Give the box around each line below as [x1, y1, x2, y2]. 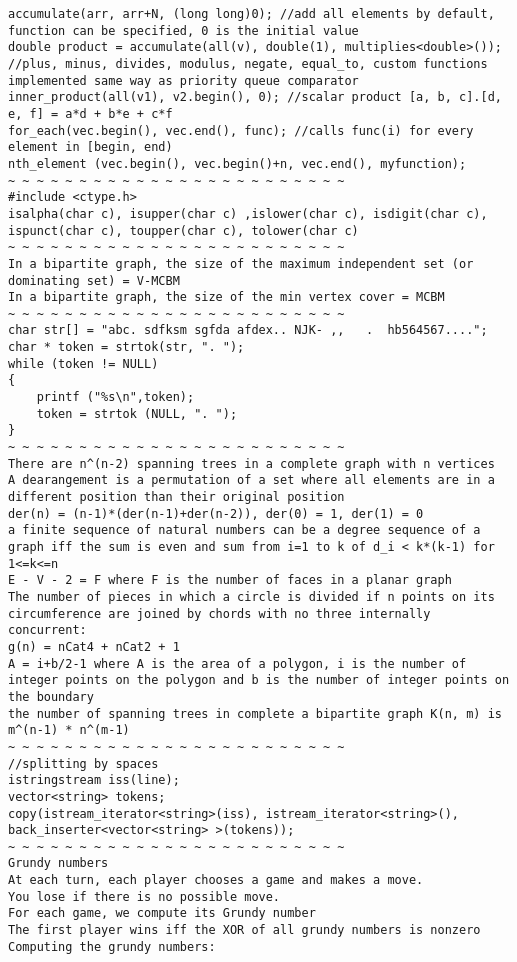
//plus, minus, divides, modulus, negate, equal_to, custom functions [8, 56, 488, 71]
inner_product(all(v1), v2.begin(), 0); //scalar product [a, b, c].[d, [8, 90, 502, 105]
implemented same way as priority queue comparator [8, 73, 359, 88]
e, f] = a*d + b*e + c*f [8, 106, 173, 121]
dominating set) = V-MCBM [8, 273, 180, 288]
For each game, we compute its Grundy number [8, 906, 316, 921]
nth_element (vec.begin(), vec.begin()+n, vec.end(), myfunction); [8, 156, 467, 171]
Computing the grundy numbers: [8, 939, 216, 954]
